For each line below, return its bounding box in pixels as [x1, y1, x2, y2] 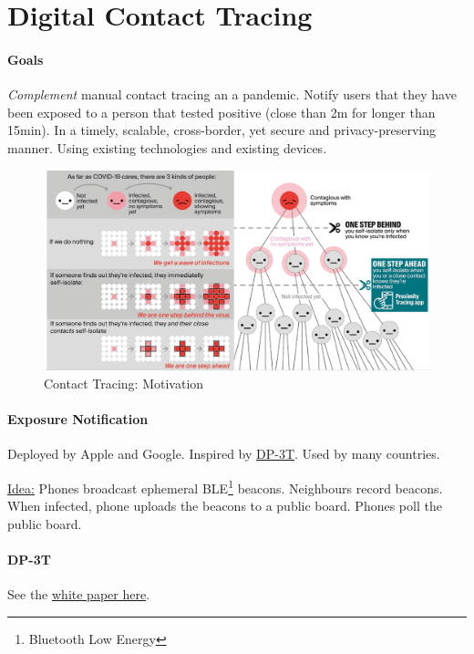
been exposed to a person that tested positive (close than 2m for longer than [7, 102, 436, 121]
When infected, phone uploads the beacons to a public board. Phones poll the [7, 496, 442, 515]
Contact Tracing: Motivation [44, 374, 204, 392]
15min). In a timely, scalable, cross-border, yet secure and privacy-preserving [7, 120, 437, 140]
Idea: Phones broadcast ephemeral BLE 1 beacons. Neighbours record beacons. [7, 475, 443, 497]
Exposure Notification [7, 410, 149, 429]
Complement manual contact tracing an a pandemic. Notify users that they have [7, 85, 457, 104]
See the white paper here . [7, 585, 150, 604]
